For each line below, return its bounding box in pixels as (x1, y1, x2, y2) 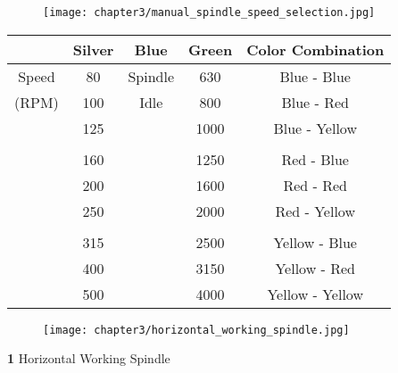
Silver (72, 38, 114, 60)
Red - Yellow (275, 200, 355, 221)
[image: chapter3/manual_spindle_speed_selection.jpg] (43, 6, 376, 19)
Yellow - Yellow (267, 283, 363, 304)
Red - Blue (281, 148, 349, 170)
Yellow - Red (275, 257, 355, 278)
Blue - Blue (279, 65, 351, 87)
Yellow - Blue (273, 231, 357, 253)
